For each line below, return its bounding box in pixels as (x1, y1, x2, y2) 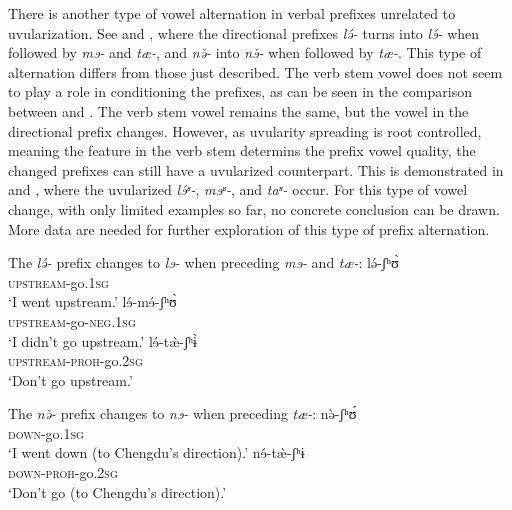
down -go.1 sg (8, 422, 84, 443)
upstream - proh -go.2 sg (8, 350, 143, 371)
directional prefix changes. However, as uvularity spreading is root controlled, (8, 120, 482, 141)
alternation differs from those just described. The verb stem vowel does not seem (8, 61, 503, 82)
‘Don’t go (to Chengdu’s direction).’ (8, 481, 227, 502)
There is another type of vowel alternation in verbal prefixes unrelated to (8, 3, 456, 23)
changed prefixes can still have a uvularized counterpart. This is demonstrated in (8, 159, 504, 180)
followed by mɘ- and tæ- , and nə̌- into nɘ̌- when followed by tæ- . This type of (8, 42, 482, 63)
